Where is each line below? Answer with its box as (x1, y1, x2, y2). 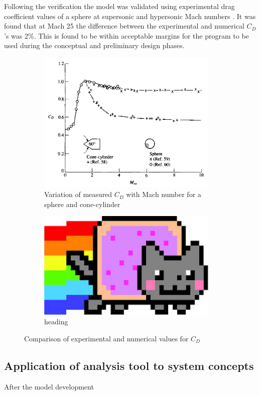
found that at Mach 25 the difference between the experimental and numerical (4, 21, 244, 31)
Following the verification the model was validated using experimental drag (4, 1, 235, 11)
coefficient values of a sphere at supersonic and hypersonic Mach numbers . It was (4, 11, 256, 21)
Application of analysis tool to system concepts (4, 357, 254, 373)
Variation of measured (44, 189, 112, 200)
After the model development (4, 381, 94, 391)
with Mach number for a (126, 189, 201, 200)
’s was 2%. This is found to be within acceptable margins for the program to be (4, 30, 249, 41)
